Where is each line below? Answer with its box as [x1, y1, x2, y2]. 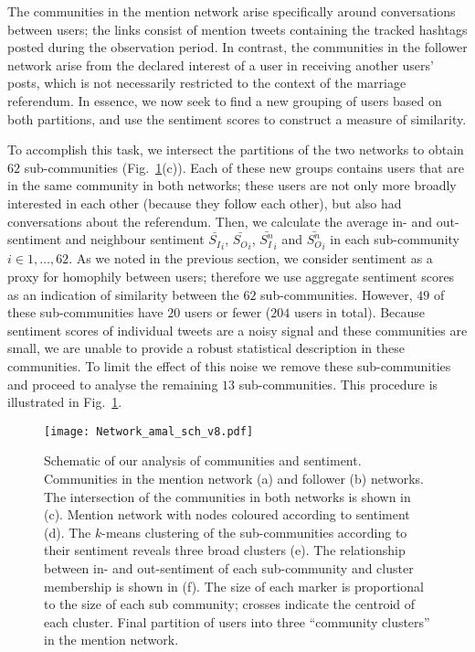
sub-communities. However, [260, 284, 413, 304]
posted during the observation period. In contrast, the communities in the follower [7, 37, 468, 57]
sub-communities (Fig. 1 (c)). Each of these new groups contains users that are [24, 157, 464, 176]
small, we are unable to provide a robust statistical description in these [7, 338, 405, 358]
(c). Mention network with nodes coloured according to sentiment [44, 505, 410, 524]
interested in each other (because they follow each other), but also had [7, 193, 402, 212]
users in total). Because [293, 303, 426, 322]
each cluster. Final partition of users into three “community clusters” [44, 612, 430, 631]
